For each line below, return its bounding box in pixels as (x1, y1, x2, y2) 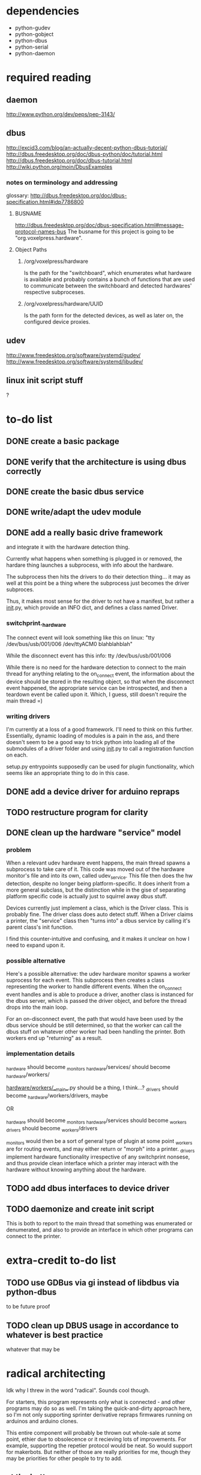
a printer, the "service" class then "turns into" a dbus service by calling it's (6, 917, 191, 925)
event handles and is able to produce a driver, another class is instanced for (6, 991, 194, 998)
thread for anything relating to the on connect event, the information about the (6, 670, 195, 679)
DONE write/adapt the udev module (6, 507, 142, 517)
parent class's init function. (6, 923, 74, 931)
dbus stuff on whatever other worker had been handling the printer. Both (6, 1028, 185, 1035)
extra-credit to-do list (6, 1254, 116, 1267)
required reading (6, 71, 92, 85)
